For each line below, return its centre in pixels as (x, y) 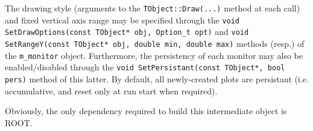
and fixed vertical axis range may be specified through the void (122, 20)
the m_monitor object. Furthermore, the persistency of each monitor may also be (154, 55)
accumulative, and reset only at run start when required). (111, 90)
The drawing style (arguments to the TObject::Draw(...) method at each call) (153, 8)
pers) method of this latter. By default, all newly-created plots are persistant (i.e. (157, 78)
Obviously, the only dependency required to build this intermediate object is (146, 111)
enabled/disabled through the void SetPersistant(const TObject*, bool (145, 67)
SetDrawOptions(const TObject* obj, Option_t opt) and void (127, 32)
